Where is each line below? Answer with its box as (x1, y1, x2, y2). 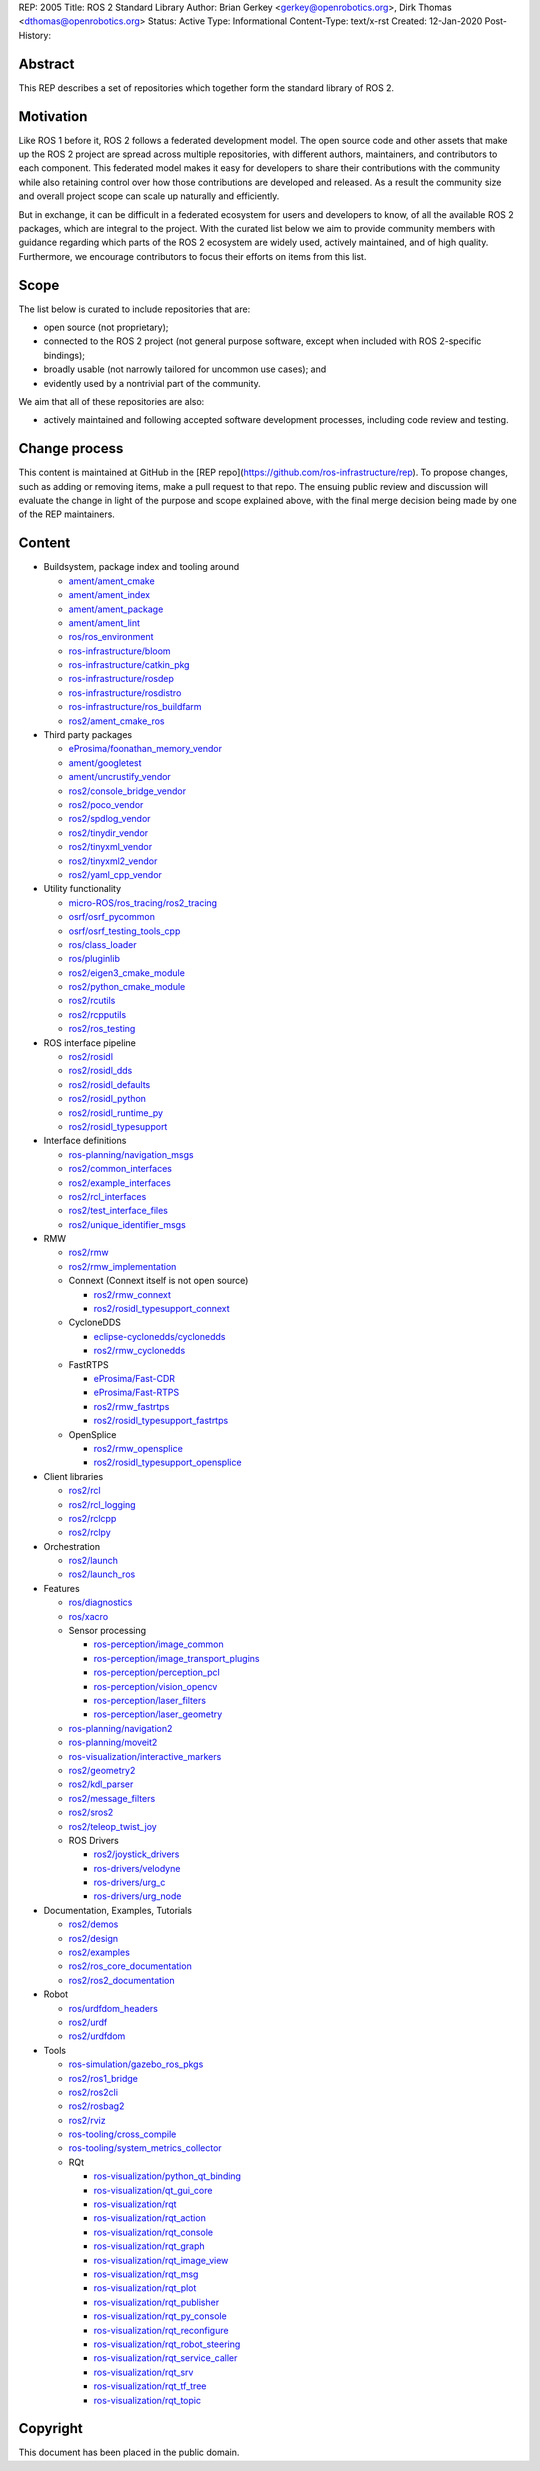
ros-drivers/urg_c (93, 1876, 166, 1889)
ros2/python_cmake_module (68, 981, 186, 993)
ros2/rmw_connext (93, 1288, 172, 1300)
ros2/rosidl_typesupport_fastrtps (93, 1415, 229, 1427)
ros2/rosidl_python (68, 1093, 147, 1105)
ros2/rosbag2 (68, 2100, 125, 2112)
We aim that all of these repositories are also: (18, 395, 205, 407)
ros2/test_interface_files (68, 1205, 169, 1217)
